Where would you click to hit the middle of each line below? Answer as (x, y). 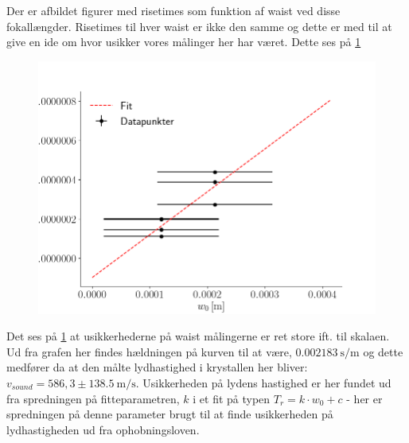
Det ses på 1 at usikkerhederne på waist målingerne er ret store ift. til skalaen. (198, 336)
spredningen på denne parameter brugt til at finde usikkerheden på (170, 414)
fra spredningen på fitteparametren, (93, 398)
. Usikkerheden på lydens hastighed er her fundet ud (263, 382)
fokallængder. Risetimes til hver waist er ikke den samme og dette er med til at (199, 26)
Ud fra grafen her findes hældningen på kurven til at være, (149, 351)
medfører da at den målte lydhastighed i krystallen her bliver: (157, 367)
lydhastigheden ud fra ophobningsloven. (103, 429)
